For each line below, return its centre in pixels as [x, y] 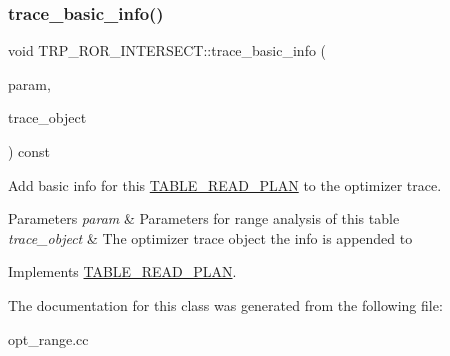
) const [29, 151]
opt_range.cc [48, 338]
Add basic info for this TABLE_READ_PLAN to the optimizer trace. [225, 184]
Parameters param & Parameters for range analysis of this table [204, 218]
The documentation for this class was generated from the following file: [225, 304]
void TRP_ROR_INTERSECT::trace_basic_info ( [167, 50]
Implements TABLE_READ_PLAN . [122, 271]
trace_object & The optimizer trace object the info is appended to [210, 237]
